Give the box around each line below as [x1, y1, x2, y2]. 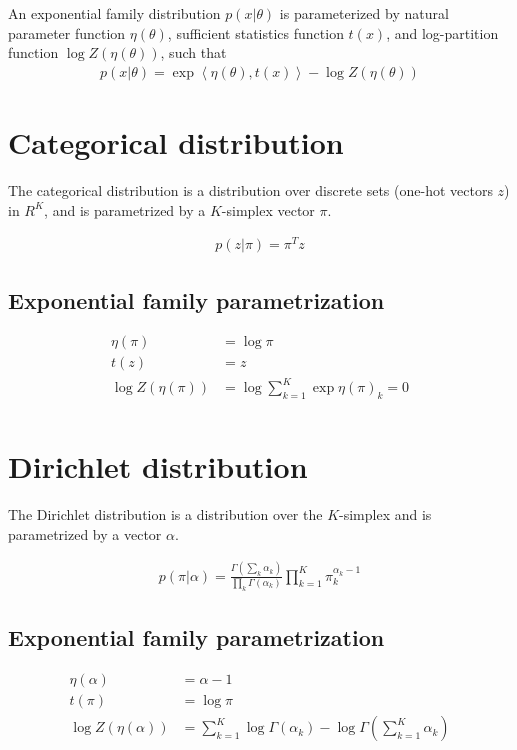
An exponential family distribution [8, 3, 221, 23]
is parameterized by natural [279, 3, 449, 23]
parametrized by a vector [8, 523, 162, 544]
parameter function [8, 22, 126, 43]
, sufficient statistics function [167, 22, 344, 43]
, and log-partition [386, 22, 499, 43]
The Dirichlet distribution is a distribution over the [8, 503, 323, 524]
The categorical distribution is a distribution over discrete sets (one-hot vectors [8, 179, 493, 200]
